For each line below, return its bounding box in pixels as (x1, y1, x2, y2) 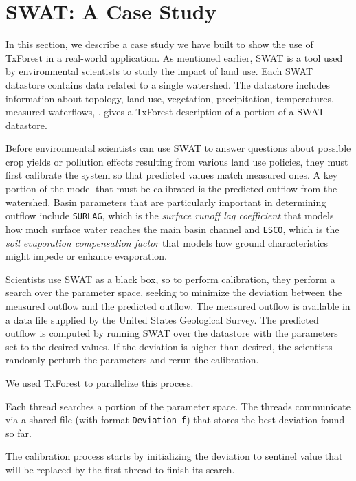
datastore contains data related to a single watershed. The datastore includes (5, 77, 330, 91)
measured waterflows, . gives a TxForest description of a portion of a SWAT (5, 104, 325, 119)
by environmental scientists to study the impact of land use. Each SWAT (5, 64, 313, 78)
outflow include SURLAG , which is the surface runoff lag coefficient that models (5, 208, 334, 223)
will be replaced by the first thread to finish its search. (5, 462, 235, 476)
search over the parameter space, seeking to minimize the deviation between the (5, 285, 342, 300)
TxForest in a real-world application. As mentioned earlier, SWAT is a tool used (5, 50, 343, 65)
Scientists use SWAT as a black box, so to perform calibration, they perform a (5, 271, 335, 286)
